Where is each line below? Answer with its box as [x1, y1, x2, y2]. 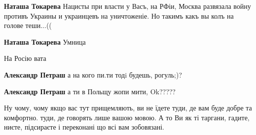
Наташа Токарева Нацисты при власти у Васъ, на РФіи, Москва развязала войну [4, 1, 251, 11]
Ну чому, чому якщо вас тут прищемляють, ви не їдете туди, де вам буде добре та [4, 103, 252, 113]
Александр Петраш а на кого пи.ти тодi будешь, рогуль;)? [4, 69, 182, 80]
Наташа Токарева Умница [4, 36, 86, 47]
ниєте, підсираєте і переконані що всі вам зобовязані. [4, 122, 164, 132]
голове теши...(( [4, 20, 52, 30]
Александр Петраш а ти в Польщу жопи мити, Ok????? [4, 86, 176, 96]
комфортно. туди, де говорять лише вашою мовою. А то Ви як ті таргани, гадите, [4, 112, 250, 122]
